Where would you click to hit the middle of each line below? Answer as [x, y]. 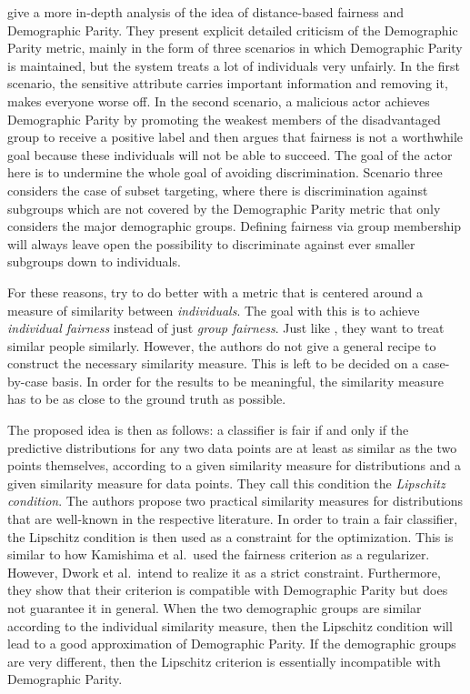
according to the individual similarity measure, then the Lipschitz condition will [230, 625]
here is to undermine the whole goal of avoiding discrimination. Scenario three [225, 172]
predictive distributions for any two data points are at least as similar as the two [232, 447]
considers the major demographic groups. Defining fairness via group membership [235, 226]
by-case [28, 381]
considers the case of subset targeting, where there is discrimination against [218, 190]
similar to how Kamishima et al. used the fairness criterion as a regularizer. [219, 554]
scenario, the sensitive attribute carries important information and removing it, [228, 83]
